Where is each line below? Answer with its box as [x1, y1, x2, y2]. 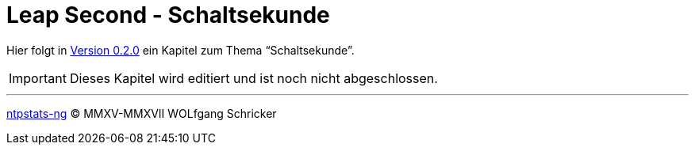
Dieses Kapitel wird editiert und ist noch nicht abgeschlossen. [69, 70, 438, 86]
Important [9, 70, 67, 86]
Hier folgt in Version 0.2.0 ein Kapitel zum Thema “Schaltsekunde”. [6, 43, 355, 57]
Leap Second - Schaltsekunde [6, 2, 330, 28]
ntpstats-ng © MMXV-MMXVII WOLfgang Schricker [6, 106, 277, 120]
